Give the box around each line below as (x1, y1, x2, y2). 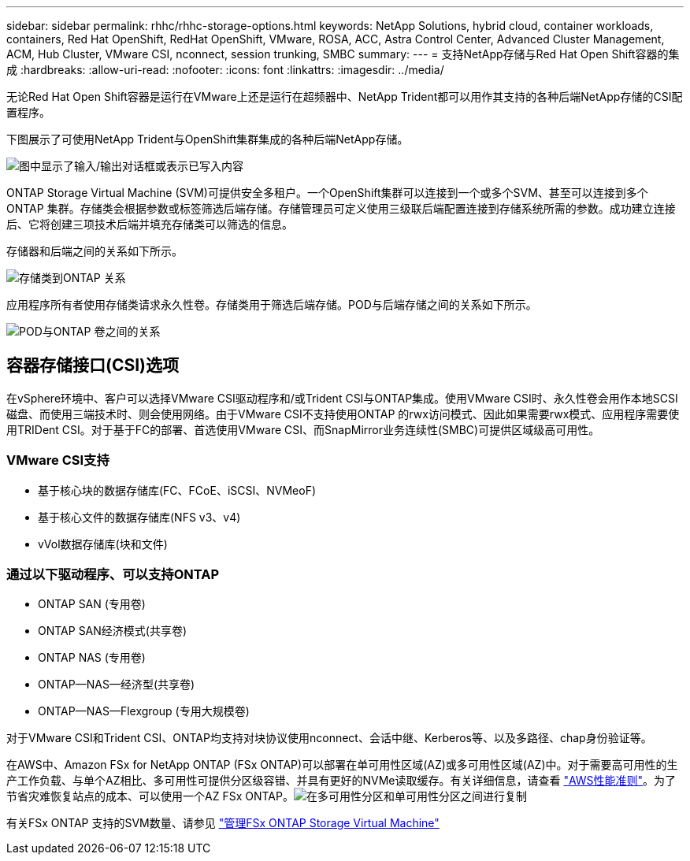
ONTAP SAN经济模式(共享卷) (38, 624, 187, 638)
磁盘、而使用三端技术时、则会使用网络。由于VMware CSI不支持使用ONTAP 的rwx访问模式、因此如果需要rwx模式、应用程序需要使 (6, 406, 680, 421)
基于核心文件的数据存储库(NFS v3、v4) (38, 510, 241, 524)
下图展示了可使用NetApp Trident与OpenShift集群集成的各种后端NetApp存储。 (6, 132, 409, 146)
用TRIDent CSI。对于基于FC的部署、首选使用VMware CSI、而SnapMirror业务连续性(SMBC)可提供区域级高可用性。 (6, 422, 600, 436)
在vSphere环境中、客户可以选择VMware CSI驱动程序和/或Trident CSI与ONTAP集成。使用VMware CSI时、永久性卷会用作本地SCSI (6, 391, 678, 405)
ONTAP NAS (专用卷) (38, 651, 146, 665)
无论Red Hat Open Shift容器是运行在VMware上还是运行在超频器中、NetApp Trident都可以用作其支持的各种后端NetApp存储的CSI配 (6, 90, 683, 103)
